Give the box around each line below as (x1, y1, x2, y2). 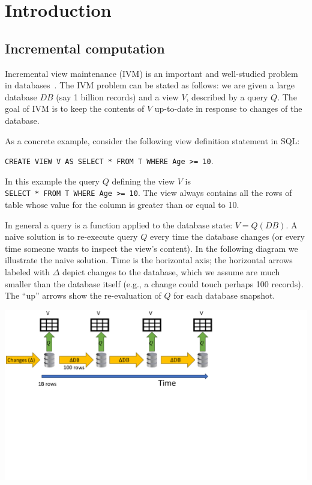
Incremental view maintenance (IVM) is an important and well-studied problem (5, 67, 298, 79)
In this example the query (5, 174, 100, 187)
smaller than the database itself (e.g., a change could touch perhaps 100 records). (5, 277, 304, 290)
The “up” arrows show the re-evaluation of (5, 289, 161, 302)
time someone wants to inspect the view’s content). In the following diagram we (5, 242, 298, 254)
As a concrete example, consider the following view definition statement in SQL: (5, 134, 300, 147)
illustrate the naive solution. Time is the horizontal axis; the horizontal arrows (5, 254, 293, 266)
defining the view (112, 174, 175, 187)
